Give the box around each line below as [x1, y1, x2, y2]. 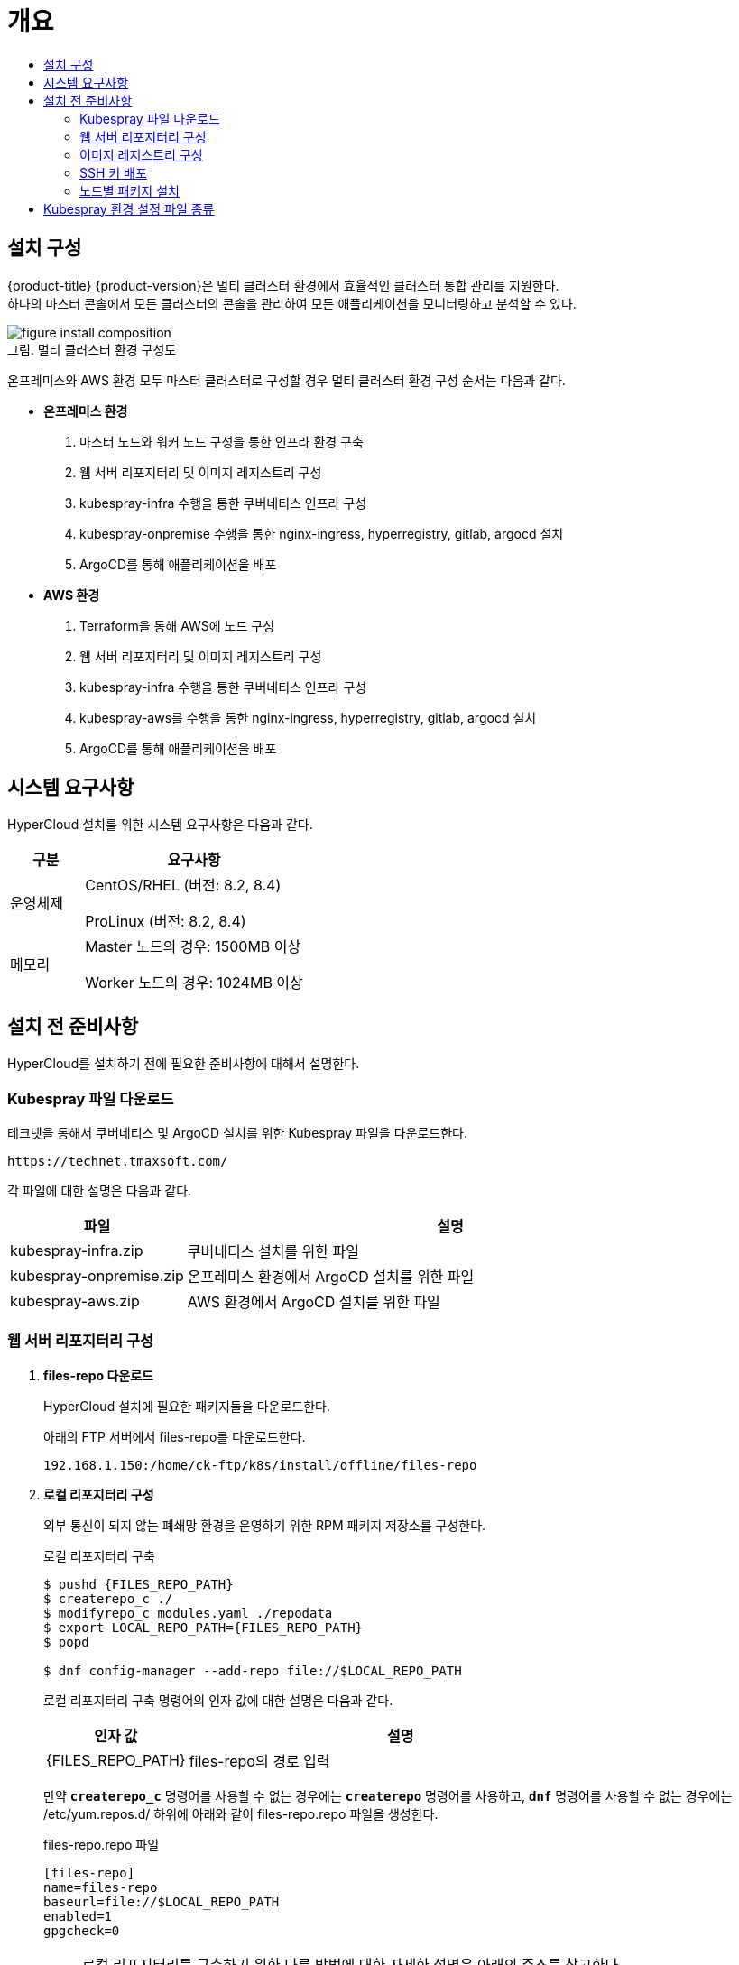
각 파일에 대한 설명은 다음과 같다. [7, 1183, 192, 1199]
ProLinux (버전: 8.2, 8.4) [85, 912, 246, 931]
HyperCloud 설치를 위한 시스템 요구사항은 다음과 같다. [7, 816, 313, 833]
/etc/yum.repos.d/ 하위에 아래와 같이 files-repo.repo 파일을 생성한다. [43, 1805, 439, 1822]
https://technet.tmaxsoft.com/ [7, 1154, 228, 1169]
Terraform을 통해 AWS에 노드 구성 [79, 617, 275, 633]
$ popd [43, 1634, 89, 1649]
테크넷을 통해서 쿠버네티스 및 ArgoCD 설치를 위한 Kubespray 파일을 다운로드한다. [7, 1125, 467, 1141]
